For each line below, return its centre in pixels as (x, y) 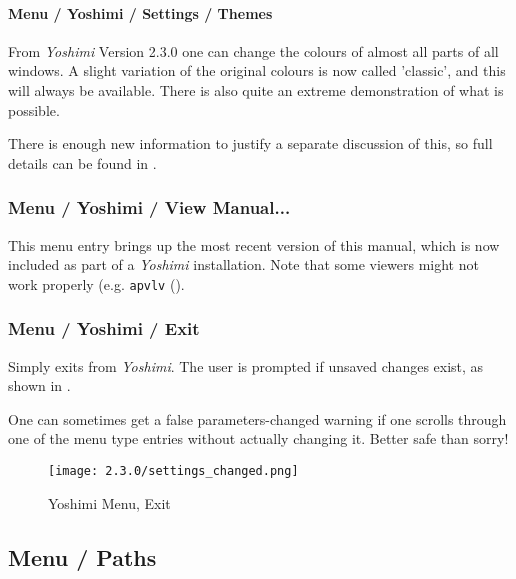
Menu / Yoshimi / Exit (104, 328)
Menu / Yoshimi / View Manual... (149, 207)
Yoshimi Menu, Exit (109, 502)
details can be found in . (82, 162)
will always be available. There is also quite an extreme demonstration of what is (256, 89)
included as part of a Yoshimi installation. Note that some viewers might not (243, 264)
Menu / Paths (82, 556)
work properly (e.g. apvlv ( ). (96, 283)
